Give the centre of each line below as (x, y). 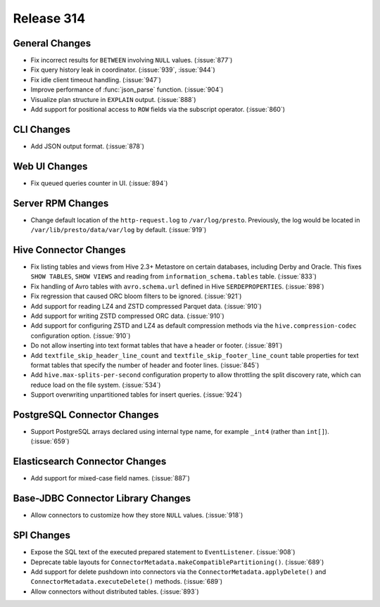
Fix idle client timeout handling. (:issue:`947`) (96, 79)
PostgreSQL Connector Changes (86, 415)
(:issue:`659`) (50, 441)
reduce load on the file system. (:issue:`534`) (96, 385)
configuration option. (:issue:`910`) (81, 336)
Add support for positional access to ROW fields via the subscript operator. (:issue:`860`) (158, 110)
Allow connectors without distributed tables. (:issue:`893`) (115, 592)
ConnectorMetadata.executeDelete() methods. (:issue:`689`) (127, 582)
